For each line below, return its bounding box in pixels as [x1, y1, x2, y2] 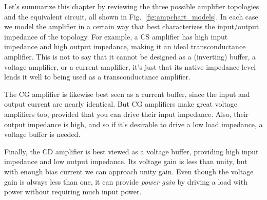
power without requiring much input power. [4, 186, 142, 197]
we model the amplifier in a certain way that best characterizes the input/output [4, 21, 259, 32]
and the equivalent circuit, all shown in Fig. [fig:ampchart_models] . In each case [4, 11, 258, 22]
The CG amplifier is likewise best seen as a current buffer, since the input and [4, 88, 250, 99]
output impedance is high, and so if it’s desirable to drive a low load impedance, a [4, 118, 263, 129]
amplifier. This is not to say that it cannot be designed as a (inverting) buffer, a [4, 51, 256, 62]
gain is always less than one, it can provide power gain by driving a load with [4, 176, 247, 187]
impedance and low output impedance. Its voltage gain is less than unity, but [4, 156, 247, 167]
